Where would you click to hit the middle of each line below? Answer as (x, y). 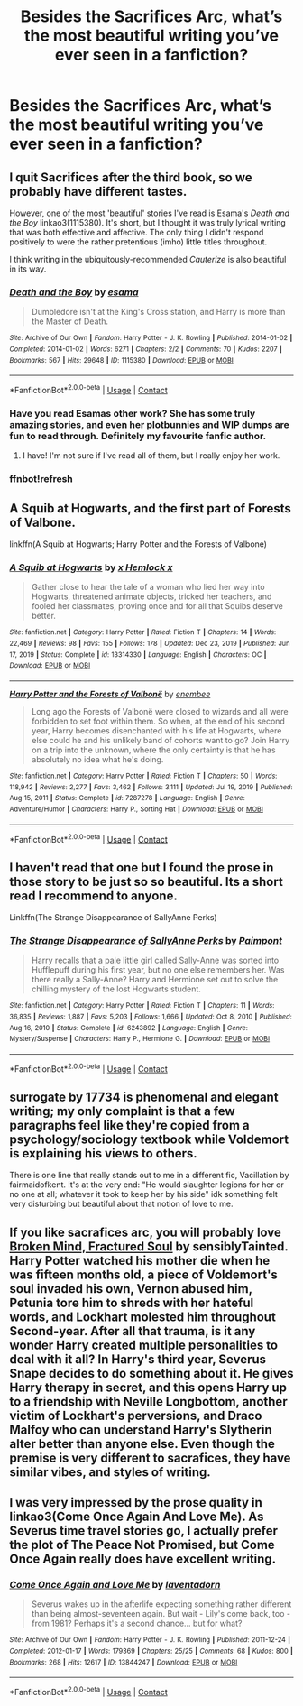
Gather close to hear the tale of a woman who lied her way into (148, 587)
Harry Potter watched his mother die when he (140, 1260)
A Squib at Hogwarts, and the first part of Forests (150, 508)
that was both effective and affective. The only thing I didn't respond (137, 232)
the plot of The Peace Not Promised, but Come (142, 1545)
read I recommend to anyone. (93, 895)
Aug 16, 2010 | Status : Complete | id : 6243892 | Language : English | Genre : (129, 1028)
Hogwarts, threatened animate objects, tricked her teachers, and (151, 596)
